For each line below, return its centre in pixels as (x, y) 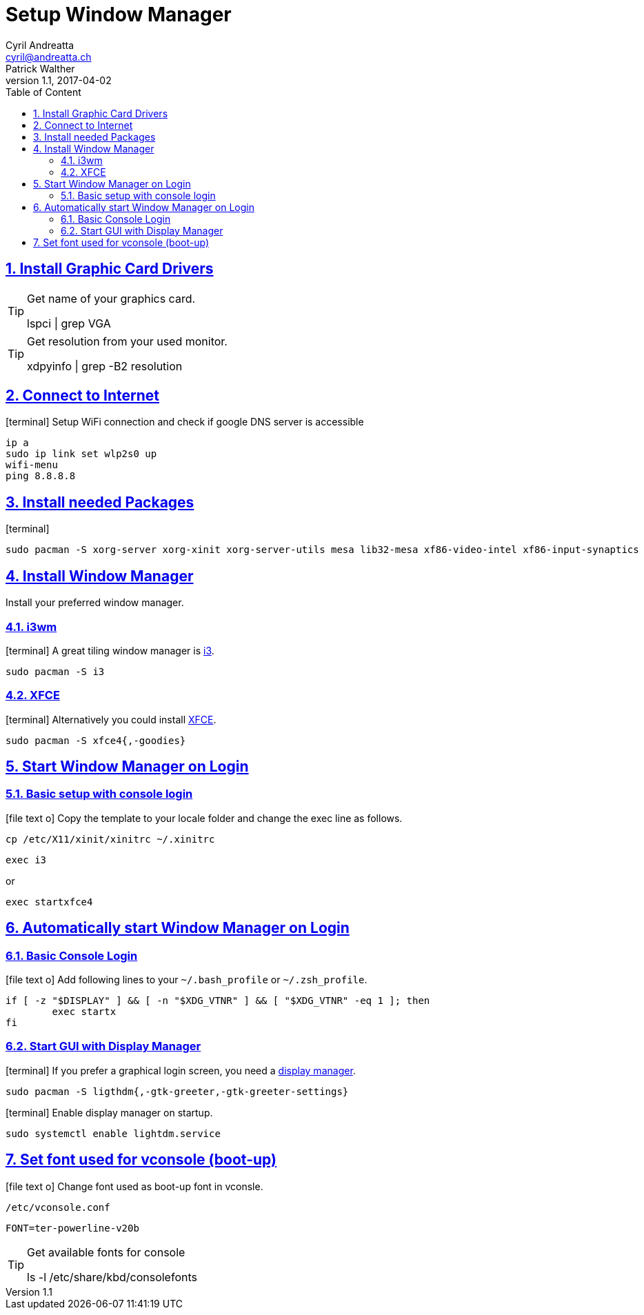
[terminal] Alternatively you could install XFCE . (111, 719)
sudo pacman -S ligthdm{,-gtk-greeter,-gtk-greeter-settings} (177, 1091)
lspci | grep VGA (69, 323)
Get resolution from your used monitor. (127, 341)
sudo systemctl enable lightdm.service (113, 1133)
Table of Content (43, 92)
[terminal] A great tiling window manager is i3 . (110, 650)
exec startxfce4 (49, 902)
